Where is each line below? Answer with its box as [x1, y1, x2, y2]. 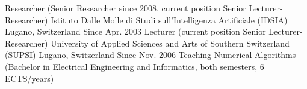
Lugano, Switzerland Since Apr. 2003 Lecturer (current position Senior [5, 25, 266, 38]
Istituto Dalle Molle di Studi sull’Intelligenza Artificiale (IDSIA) [51, 13, 288, 26]
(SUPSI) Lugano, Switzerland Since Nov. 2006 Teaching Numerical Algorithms [5, 48, 296, 61]
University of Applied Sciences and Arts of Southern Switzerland [51, 36, 290, 49]
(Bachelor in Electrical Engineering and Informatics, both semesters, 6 [5, 60, 264, 72]
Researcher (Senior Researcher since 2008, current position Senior [5, 2, 246, 14]
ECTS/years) [5, 72, 54, 84]
